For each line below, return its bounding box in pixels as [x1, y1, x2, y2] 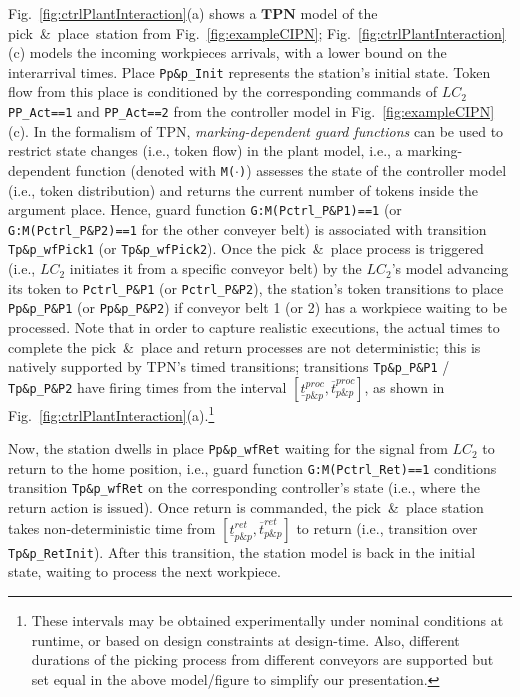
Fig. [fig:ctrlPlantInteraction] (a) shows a [8, 3, 257, 23]
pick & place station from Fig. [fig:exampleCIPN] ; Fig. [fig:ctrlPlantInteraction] [8, 22, 506, 43]
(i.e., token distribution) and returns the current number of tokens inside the [8, 179, 478, 200]
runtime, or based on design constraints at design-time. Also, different [31, 629, 460, 650]
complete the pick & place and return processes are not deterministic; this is [8, 336, 481, 357]
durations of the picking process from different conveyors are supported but [31, 649, 494, 670]
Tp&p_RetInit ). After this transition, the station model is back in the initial [8, 541, 476, 562]
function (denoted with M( [75, 159, 236, 180]
